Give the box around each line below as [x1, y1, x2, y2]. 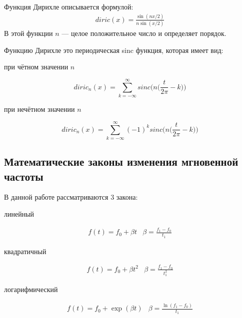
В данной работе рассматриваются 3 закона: [4, 192, 138, 202]
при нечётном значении [4, 104, 75, 114]
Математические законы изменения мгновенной [4, 154, 238, 169]
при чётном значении [4, 61, 68, 72]
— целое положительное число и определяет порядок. [61, 28, 226, 38]
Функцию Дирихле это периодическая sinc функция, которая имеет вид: [4, 44, 223, 55]
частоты [4, 168, 43, 184]
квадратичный [4, 246, 46, 256]
